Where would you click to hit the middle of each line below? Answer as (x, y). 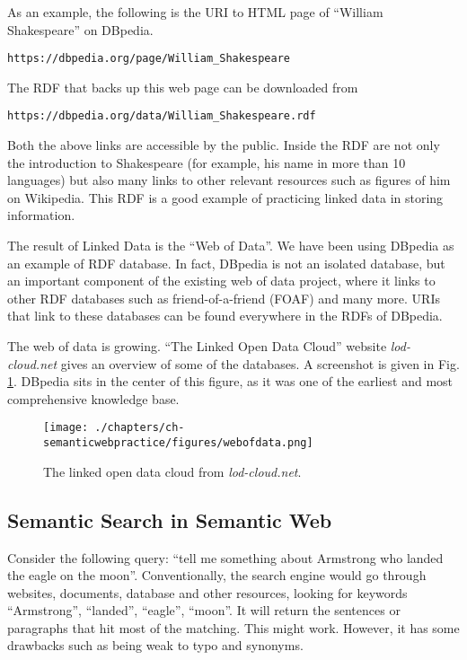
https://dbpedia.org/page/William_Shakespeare (149, 59)
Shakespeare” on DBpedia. (80, 29)
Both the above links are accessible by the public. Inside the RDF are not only (224, 145)
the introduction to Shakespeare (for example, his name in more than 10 (207, 162)
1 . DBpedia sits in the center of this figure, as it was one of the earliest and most (230, 381)
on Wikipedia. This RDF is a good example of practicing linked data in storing (225, 197)
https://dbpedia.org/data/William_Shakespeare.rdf (162, 116)
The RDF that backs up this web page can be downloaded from (183, 87)
